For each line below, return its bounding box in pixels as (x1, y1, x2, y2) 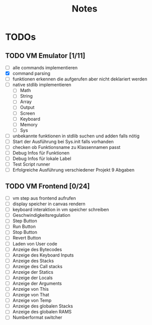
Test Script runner (12, 161, 50, 168)
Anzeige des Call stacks (12, 263, 63, 269)
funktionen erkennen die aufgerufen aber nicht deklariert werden (12, 76, 147, 82)
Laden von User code (12, 240, 58, 247)
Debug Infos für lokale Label (12, 155, 71, 161)
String (20, 93, 33, 99)
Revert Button (12, 235, 41, 241)
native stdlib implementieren (12, 82, 71, 88)
